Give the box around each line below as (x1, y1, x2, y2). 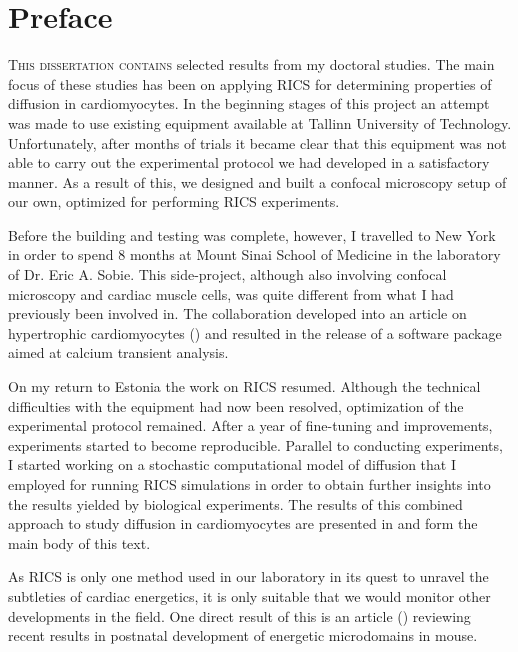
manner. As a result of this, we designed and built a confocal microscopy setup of (8, 171, 507, 192)
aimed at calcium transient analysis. (8, 342, 229, 363)
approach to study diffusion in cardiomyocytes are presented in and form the (8, 513, 478, 534)
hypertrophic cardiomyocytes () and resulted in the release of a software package (8, 322, 502, 343)
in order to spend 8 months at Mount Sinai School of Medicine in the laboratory (8, 244, 501, 265)
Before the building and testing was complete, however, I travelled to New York (8, 224, 496, 245)
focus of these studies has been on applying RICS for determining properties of (8, 73, 492, 94)
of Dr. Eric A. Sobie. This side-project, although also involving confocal (8, 264, 447, 285)
